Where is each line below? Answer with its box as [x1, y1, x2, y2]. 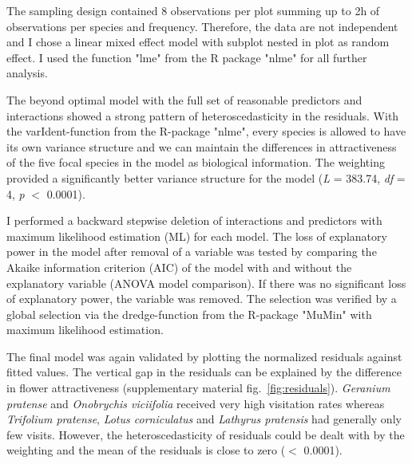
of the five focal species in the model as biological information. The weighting [6, 154, 385, 171]
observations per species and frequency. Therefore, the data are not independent [6, 18, 398, 34]
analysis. [6, 65, 48, 81]
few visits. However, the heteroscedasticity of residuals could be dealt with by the [6, 426, 405, 442]
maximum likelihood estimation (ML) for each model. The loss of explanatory [6, 227, 387, 244]
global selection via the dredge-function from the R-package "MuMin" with [6, 305, 372, 322]
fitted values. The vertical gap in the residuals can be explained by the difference [6, 364, 402, 380]
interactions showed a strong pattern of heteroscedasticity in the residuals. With [6, 107, 399, 124]
